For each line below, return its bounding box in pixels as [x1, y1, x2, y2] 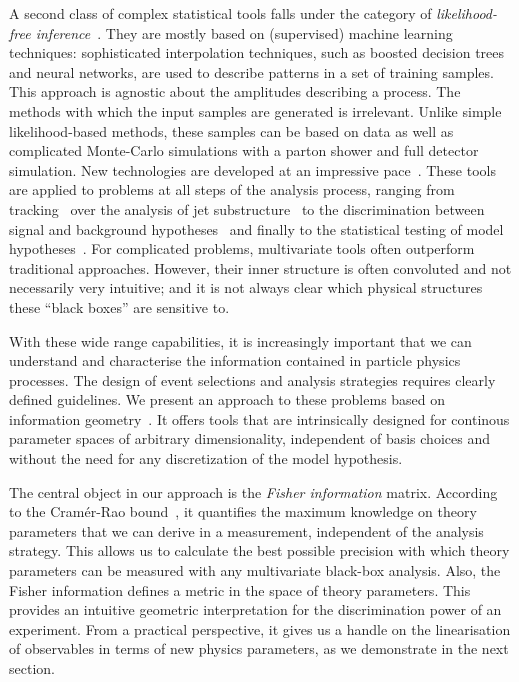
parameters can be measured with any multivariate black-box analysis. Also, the [9, 560, 501, 581]
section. [9, 658, 55, 678]
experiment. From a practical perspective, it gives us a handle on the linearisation [9, 618, 511, 639]
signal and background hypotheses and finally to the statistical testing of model [9, 218, 504, 239]
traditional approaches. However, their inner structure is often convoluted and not [9, 257, 512, 278]
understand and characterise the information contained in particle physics [9, 350, 461, 371]
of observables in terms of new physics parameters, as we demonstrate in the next [9, 638, 509, 659]
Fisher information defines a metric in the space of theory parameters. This [9, 579, 471, 600]
